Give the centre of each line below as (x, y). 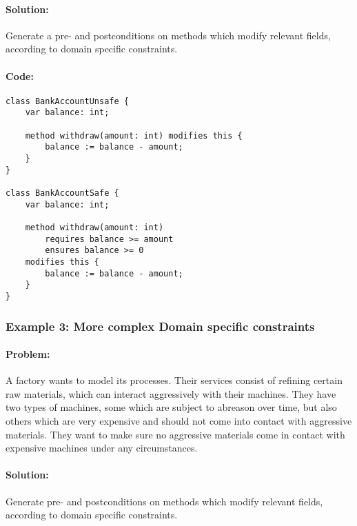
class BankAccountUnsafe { (67, 101)
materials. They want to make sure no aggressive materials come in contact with (175, 434)
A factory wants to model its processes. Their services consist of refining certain (174, 380)
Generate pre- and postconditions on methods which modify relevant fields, (164, 501)
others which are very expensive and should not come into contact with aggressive (179, 421)
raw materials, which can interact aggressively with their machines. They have (171, 393)
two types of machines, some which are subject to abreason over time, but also (171, 407)
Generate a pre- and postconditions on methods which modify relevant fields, (168, 35)
